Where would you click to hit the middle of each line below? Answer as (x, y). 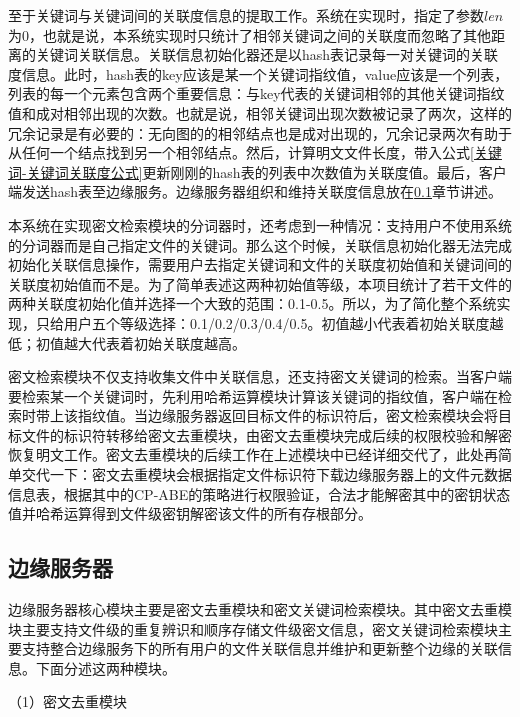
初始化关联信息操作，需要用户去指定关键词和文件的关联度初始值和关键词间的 (260, 264)
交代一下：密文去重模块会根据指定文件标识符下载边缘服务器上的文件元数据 (266, 474)
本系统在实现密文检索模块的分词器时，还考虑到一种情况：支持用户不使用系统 (260, 224)
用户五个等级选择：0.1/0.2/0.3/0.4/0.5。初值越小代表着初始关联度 (276, 322)
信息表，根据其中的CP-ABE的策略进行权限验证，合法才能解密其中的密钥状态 (259, 493)
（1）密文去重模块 (67, 701)
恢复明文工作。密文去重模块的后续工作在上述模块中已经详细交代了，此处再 (253, 454)
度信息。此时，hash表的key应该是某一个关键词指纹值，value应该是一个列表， (258, 73)
